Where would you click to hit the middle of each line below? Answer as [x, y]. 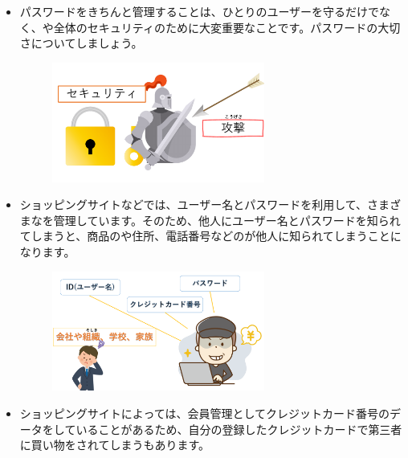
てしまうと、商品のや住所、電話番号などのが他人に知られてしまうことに [210, 236]
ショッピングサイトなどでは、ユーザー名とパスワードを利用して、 [194, 204]
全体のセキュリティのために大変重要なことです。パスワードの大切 [227, 27]
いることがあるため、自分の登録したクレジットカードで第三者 [239, 429]
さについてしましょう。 [81, 43]
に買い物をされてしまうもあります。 [114, 445]
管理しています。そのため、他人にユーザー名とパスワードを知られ [227, 220]
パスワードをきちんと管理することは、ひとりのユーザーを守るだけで [200, 11]
